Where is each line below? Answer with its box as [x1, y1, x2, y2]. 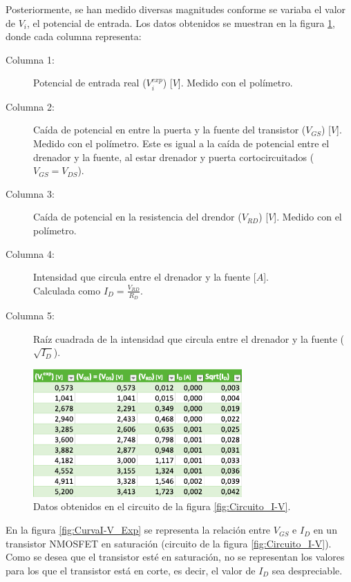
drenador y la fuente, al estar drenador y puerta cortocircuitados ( [33, 149, 314, 164]
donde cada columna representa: [6, 29, 142, 44]
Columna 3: [6, 186, 55, 200]
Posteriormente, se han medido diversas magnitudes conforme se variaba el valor [6, 2, 346, 16]
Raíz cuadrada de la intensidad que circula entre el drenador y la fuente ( [33, 331, 345, 346]
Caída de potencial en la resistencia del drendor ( [33, 209, 242, 224]
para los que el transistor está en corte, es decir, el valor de [6, 563, 256, 577]
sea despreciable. [272, 563, 343, 577]
